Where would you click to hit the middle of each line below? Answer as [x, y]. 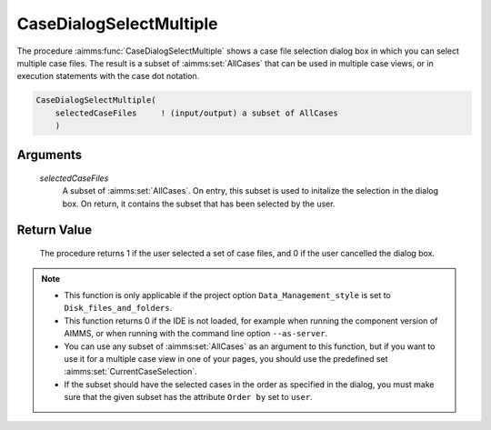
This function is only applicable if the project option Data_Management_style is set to [227, 295]
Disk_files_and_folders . [118, 308]
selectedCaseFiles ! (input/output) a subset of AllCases [196, 113]
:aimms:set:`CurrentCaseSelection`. [130, 372]
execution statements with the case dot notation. [108, 76]
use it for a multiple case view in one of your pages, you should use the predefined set [226, 359]
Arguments [50, 155]
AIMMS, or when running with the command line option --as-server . [196, 334]
